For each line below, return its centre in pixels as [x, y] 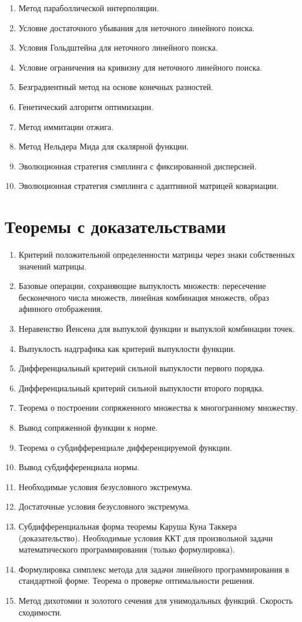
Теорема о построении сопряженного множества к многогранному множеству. [158, 408]
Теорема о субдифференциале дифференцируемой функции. [125, 447]
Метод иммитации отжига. [66, 126]
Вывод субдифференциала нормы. [79, 467]
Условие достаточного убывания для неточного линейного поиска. [137, 27]
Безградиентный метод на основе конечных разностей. [116, 87]
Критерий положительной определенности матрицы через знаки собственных [157, 255]
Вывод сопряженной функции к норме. [88, 427]
